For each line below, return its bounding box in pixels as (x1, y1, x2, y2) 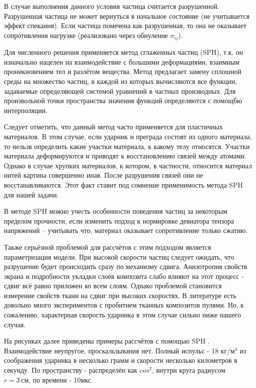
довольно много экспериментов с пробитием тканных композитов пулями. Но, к (4, 300, 244, 310)
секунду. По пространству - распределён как (4, 365, 137, 375)
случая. (4, 319, 26, 329)
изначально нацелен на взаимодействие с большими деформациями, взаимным (4, 56, 240, 67)
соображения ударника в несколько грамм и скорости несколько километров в (4, 355, 238, 365)
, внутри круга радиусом (152, 365, 225, 375)
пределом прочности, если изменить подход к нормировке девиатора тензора (4, 215, 234, 226)
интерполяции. (4, 105, 48, 115)
